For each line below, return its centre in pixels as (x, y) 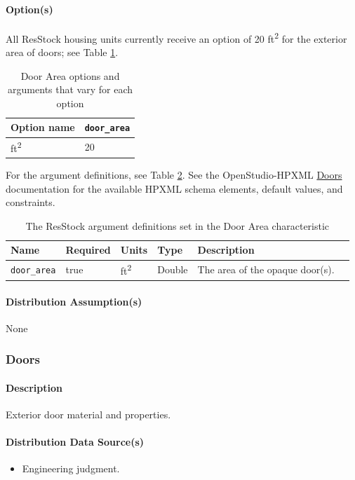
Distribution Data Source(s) (75, 442)
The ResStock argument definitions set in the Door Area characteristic (177, 225)
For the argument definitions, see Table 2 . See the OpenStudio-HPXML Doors (174, 175)
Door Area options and (70, 75)
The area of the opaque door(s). (266, 269)
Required (88, 250)
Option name (43, 127)
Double (173, 269)
